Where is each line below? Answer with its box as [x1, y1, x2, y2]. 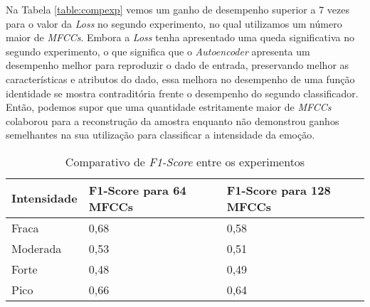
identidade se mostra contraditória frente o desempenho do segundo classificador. [6, 85, 359, 100]
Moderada [11, 239, 62, 257]
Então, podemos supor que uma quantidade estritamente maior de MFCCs [6, 99, 332, 114]
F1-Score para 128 [226, 181, 331, 198]
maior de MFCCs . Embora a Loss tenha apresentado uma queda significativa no [6, 30, 355, 45]
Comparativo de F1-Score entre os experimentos [65, 153, 305, 170]
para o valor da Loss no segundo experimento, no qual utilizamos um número [6, 16, 342, 31]
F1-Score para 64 [88, 181, 186, 198]
